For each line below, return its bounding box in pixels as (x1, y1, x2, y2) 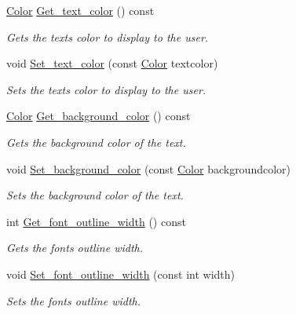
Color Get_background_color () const (6, 108, 191, 124)
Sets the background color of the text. (6, 187, 184, 203)
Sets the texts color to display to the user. (6, 81, 206, 97)
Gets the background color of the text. (6, 133, 186, 150)
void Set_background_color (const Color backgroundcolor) (6, 160, 291, 177)
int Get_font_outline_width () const (6, 213, 186, 229)
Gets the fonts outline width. (6, 239, 143, 256)
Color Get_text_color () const (6, 2, 155, 18)
